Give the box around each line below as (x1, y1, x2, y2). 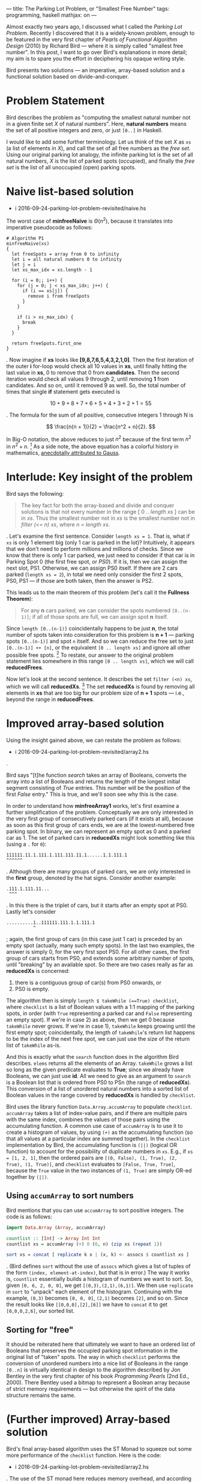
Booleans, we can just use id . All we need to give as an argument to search (6, 1073, 191, 1080)
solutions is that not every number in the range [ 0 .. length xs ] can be (20, 508, 195, 515)
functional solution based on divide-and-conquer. (6, 73, 129, 80)
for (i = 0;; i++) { (11, 277, 63, 283)
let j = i (11, 261, 36, 268)
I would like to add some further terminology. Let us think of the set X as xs (6, 138, 191, 145)
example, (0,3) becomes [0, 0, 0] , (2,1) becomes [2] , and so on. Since (6, 1295, 188, 1302)
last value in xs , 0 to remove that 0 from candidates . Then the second (6, 369, 180, 376)
